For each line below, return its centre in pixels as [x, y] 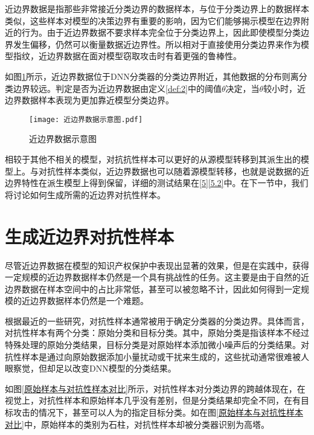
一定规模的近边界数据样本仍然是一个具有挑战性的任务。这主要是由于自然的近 [157, 277]
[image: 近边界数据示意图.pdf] [86, 119]
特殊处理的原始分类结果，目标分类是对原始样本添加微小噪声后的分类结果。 [153, 345]
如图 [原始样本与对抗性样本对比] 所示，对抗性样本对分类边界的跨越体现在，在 [155, 388]
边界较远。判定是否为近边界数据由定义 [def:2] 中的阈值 [117, 88]
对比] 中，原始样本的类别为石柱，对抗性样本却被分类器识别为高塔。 [137, 424]
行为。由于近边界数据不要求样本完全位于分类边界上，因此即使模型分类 [161, 32]
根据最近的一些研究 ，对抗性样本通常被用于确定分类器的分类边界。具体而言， [157, 321]
